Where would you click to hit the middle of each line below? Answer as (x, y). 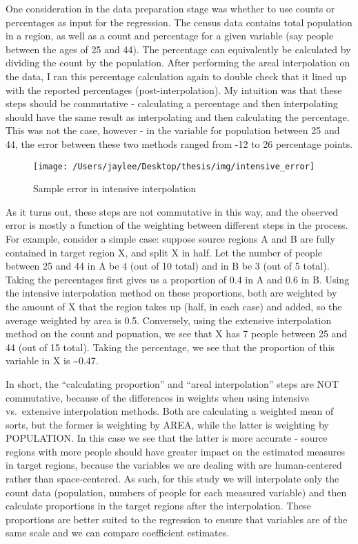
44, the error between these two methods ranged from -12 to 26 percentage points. (179, 143)
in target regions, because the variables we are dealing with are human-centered (174, 465)
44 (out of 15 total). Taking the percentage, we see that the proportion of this (170, 347)
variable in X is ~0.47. (52, 360)
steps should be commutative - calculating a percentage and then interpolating (172, 103)
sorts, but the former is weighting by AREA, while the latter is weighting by (167, 424)
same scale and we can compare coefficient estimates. (118, 533)
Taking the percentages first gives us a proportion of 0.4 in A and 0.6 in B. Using (178, 279)
